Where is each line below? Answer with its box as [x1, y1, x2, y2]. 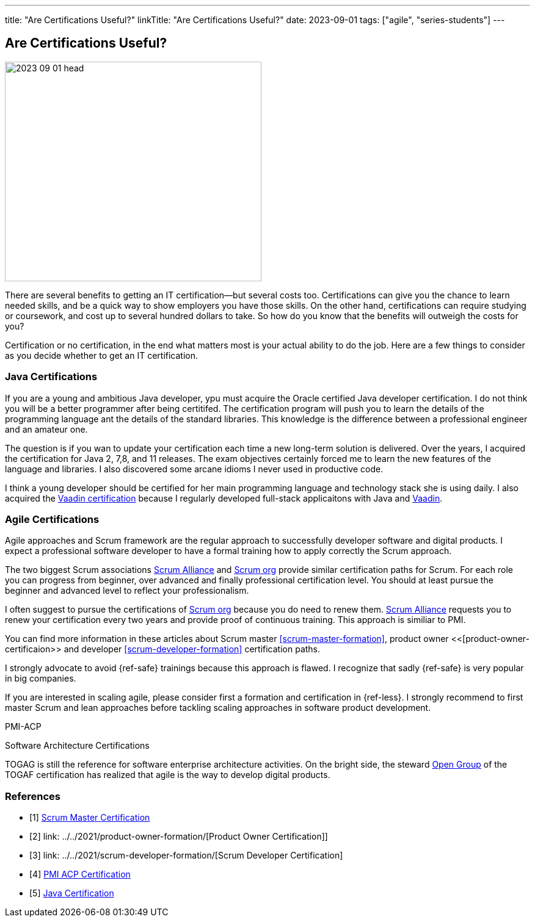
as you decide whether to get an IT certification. [5, 350, 198, 361]
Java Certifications [5, 370, 98, 383]
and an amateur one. [5, 423, 88, 434]
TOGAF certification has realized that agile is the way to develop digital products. [5, 769, 330, 780]
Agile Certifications [5, 513, 100, 525]
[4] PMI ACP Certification [29, 869, 131, 880]
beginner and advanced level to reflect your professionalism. [5, 585, 249, 596]
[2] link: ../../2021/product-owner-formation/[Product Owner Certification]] [29, 831, 328, 842]
